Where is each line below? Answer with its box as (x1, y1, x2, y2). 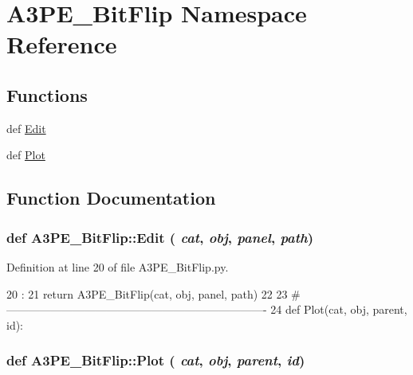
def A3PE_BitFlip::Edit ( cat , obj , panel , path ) (6, 227, 314, 247)
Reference (6, 28, 117, 61)
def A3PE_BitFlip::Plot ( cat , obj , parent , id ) (6, 350, 305, 370)
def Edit (6, 119, 46, 136)
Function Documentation (6, 186, 216, 210)
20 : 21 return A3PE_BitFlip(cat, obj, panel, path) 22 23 (6, 285, 288, 302)
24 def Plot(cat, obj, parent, (270, 301, 407, 318)
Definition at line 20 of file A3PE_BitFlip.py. (6, 258, 229, 275)
